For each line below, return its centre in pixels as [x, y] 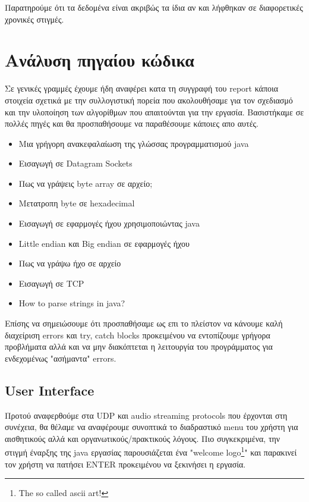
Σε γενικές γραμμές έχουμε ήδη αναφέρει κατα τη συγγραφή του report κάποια [142, 88]
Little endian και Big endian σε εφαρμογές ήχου [104, 243]
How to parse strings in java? [72, 303]
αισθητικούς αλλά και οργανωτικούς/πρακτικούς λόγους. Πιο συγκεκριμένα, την [143, 438]
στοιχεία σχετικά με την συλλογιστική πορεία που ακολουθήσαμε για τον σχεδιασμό [149, 100]
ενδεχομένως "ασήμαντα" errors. [61, 358]
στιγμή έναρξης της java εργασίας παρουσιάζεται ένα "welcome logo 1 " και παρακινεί [151, 451]
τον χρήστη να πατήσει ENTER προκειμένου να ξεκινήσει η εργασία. [125, 464]
